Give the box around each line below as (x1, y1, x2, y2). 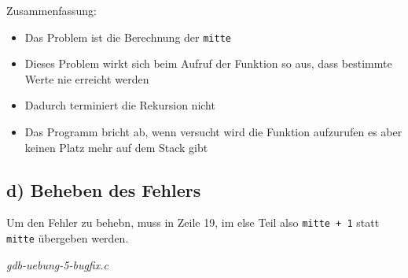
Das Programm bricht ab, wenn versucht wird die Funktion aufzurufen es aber (24, 124, 402, 140)
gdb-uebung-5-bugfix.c (6, 256, 108, 272)
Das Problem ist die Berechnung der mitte (24, 28, 231, 45)
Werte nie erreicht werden (24, 70, 149, 87)
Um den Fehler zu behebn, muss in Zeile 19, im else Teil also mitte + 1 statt (6, 214, 380, 231)
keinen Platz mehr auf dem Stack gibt (24, 139, 208, 155)
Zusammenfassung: (6, 2, 97, 18)
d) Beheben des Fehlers (6, 177, 201, 202)
